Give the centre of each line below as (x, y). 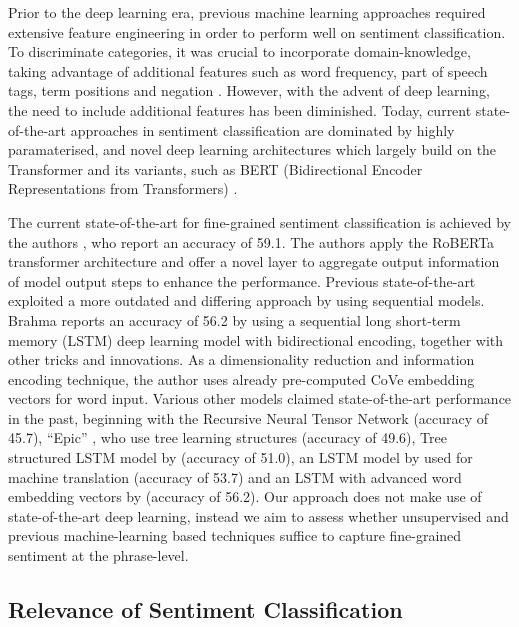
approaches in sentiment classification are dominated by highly (262, 129)
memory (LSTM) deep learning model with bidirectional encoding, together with (256, 339)
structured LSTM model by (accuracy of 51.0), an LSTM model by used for (240, 457)
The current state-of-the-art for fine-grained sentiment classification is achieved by (259, 221)
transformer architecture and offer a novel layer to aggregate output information (254, 261)
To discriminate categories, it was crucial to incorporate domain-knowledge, (239, 51)
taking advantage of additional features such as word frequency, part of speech (248, 70)
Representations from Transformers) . (123, 188)
